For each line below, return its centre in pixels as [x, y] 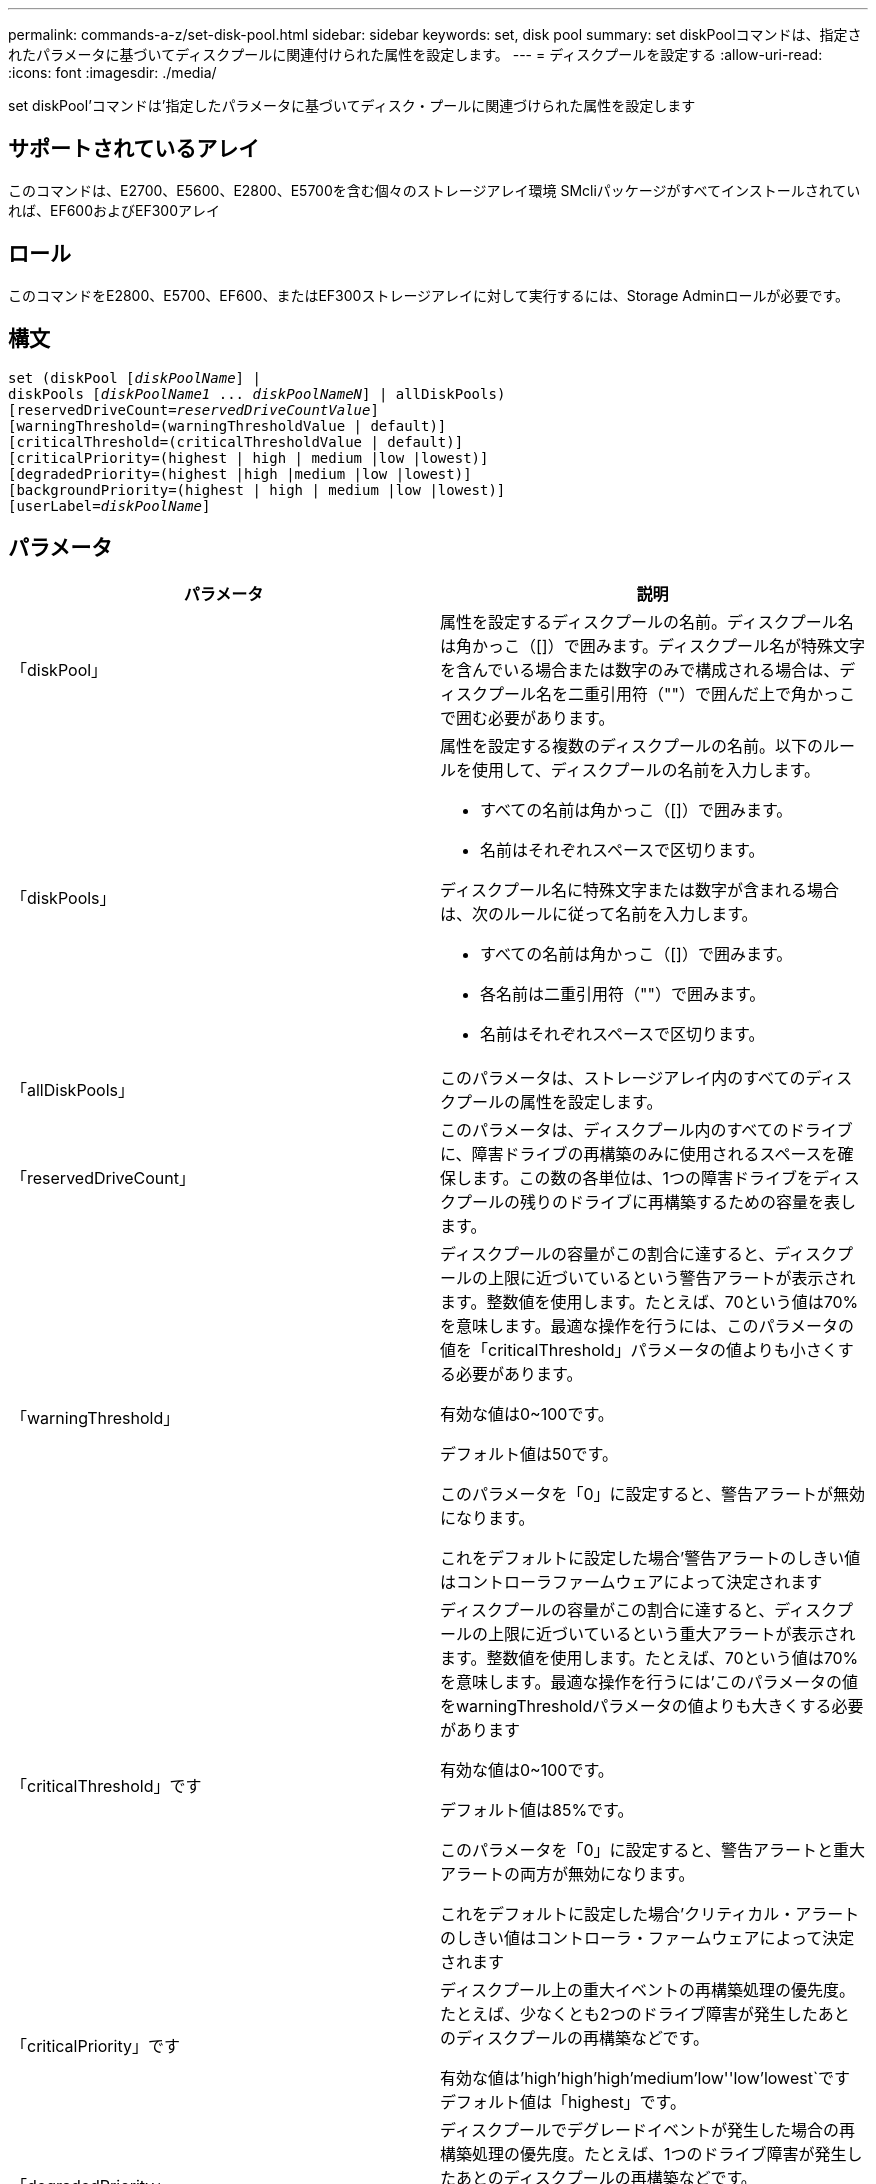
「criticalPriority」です [95, 2046]
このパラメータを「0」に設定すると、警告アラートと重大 [652, 1850]
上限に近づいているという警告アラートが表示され [672, 1278]
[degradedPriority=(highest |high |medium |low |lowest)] [240, 473]
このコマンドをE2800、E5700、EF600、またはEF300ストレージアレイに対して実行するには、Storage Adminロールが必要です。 [429, 295]
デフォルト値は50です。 [529, 1454]
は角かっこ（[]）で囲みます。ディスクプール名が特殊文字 [652, 646]
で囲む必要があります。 [527, 718]
